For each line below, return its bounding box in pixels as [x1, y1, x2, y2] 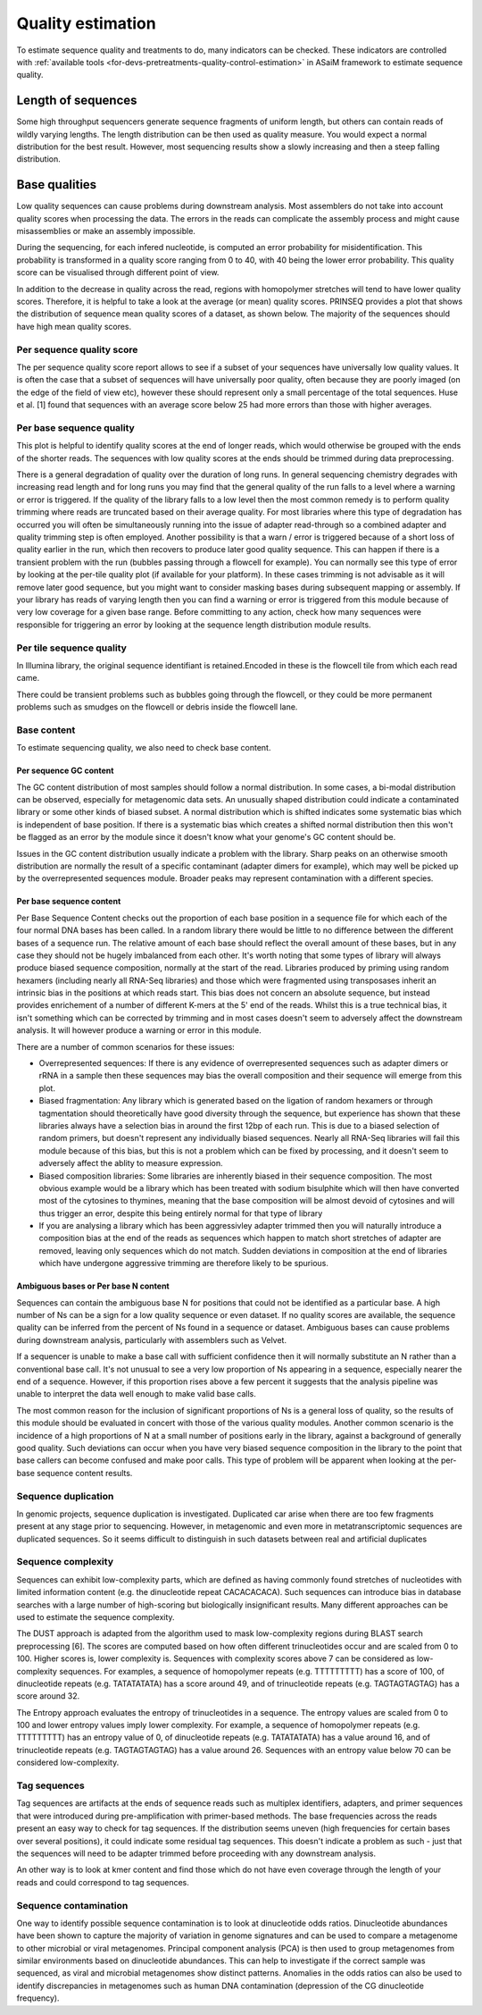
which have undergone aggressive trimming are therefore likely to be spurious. [38, 1258, 329, 1269]
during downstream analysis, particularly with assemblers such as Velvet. [16, 1334, 287, 1345]
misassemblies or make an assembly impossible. [16, 226, 196, 237]
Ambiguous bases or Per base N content [16, 1280, 170, 1291]
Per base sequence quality [16, 421, 136, 433]
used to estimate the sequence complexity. [16, 1611, 175, 1622]
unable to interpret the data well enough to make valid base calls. [16, 1389, 256, 1399]
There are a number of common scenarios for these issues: [16, 1041, 236, 1052]
